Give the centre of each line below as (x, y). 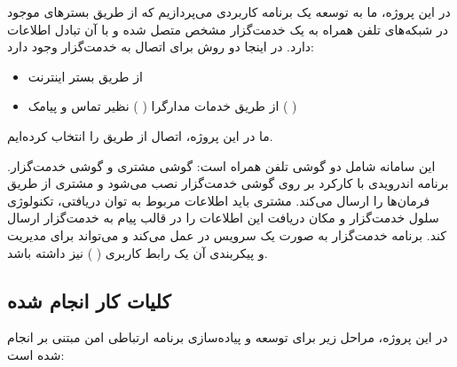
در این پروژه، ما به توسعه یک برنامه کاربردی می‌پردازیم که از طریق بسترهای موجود (229, 12)
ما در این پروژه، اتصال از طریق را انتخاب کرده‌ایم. (140, 135)
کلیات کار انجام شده (89, 300)
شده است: (36, 354)
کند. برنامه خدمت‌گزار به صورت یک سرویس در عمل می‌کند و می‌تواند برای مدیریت (227, 234)
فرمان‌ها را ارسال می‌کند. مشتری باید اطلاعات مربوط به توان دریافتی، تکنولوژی (219, 200)
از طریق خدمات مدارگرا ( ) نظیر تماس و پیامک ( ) (162, 106)
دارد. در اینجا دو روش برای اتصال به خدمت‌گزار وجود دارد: (161, 47)
